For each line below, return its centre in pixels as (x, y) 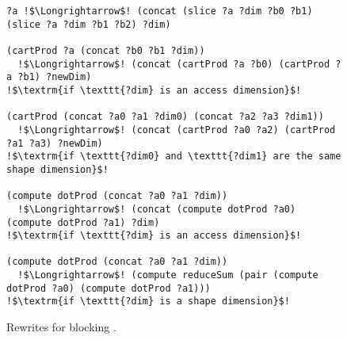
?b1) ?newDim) (55, 77)
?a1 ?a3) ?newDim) (55, 143)
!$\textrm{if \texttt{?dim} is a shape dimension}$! (148, 302)
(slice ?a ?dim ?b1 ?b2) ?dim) (89, 24)
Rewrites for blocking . (61, 327)
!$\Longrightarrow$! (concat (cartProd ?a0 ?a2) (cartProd (177, 130)
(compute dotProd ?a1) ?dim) (83, 222)
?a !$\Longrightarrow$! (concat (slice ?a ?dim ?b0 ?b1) (160, 11)
